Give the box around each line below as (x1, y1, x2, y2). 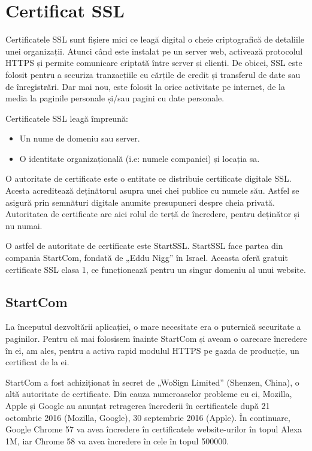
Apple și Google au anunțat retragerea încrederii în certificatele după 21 (5, 399, 270, 411)
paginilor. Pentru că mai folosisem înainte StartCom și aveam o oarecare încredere (5, 332, 307, 345)
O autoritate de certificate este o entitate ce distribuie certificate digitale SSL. (5, 172, 292, 185)
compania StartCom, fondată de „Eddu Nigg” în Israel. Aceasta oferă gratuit (5, 251, 288, 264)
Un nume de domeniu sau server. (19, 132, 140, 145)
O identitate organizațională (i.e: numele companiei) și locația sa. (19, 152, 260, 164)
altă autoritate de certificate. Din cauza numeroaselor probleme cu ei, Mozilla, (5, 387, 292, 400)
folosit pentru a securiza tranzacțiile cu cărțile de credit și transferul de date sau (5, 68, 301, 80)
